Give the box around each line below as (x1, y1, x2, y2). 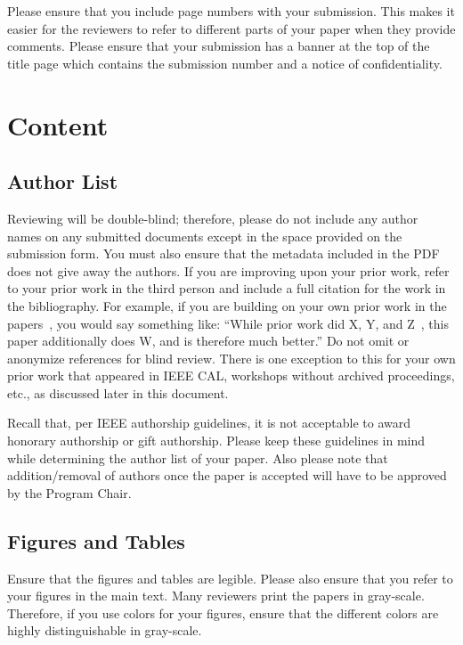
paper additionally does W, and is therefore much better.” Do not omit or (7, 331, 410, 350)
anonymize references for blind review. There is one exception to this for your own (7, 348, 456, 367)
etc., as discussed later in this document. (7, 383, 229, 402)
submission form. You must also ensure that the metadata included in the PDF (7, 244, 440, 263)
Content (7, 106, 109, 143)
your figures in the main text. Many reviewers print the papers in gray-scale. (7, 586, 425, 605)
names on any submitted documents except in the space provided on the (7, 226, 402, 245)
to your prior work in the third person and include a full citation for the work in (7, 279, 446, 298)
